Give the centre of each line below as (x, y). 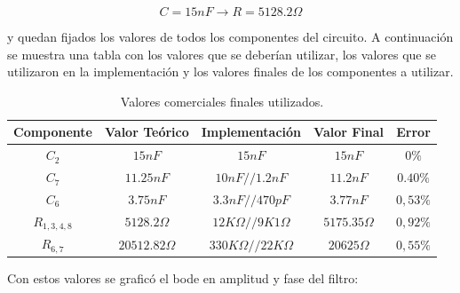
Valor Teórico (147, 132)
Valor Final (349, 132)
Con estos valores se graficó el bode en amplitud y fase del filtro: (183, 278)
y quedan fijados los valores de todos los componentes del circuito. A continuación (230, 36)
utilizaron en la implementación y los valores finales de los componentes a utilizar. (230, 71)
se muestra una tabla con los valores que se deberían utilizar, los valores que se (222, 54)
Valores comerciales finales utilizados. (222, 101)
